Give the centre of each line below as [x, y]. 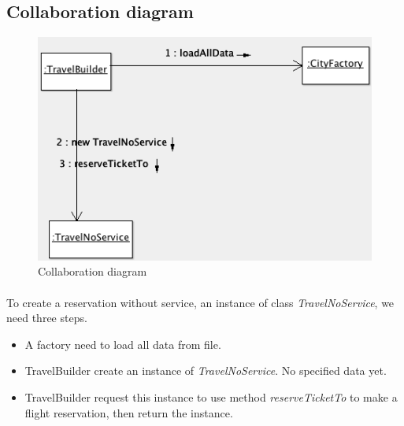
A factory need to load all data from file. [123, 344]
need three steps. [47, 318]
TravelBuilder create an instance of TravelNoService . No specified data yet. [206, 370]
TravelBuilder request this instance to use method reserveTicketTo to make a [211, 396]
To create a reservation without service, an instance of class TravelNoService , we [200, 302]
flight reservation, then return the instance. [129, 412]
